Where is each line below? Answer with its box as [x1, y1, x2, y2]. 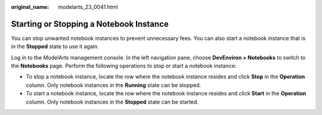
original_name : [11, 4, 49, 10]
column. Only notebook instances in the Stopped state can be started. [26, 98, 199, 105]
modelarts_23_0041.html [58, 4, 118, 10]
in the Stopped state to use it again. [11, 43, 99, 50]
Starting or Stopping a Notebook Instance [11, 18, 169, 29]
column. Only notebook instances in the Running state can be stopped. [26, 81, 202, 89]
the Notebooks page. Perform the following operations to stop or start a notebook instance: [11, 63, 237, 70]
